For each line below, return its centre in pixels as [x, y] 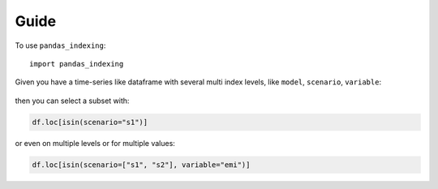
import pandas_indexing [77, 64]
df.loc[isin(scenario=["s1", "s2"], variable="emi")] [141, 165]
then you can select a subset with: [72, 101]
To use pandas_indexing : [60, 45]
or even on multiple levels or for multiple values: [95, 143]
